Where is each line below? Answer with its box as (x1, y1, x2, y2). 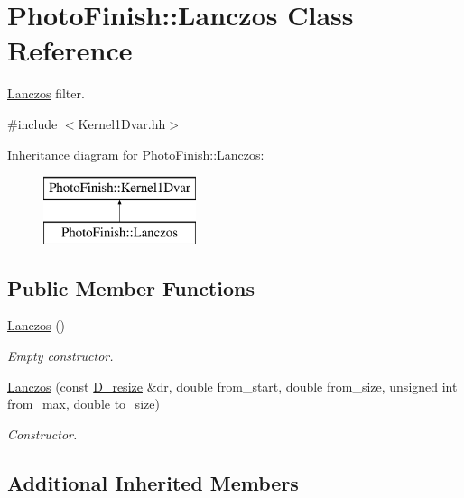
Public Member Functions (7, 273, 255, 301)
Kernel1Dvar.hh (78, 114, 166, 133)
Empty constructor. (7, 346, 114, 365)
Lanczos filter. (7, 84, 85, 103)
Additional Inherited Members (7, 468, 299, 496)
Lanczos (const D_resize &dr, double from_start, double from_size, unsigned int (7, 376, 458, 395)
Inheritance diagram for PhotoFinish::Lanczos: (7, 144, 264, 163)
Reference (7, 32, 133, 69)
